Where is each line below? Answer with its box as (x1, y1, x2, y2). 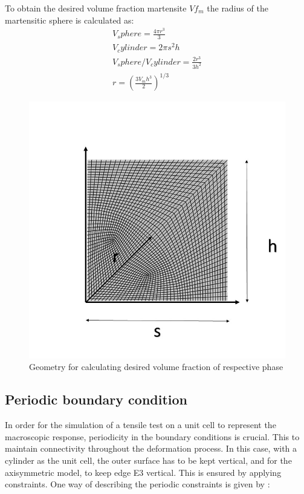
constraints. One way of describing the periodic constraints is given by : (5, 478, 270, 490)
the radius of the (207, 2, 268, 14)
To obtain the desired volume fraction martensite (5, 2, 187, 14)
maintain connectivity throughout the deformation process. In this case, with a (5, 442, 297, 455)
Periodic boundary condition (5, 390, 188, 409)
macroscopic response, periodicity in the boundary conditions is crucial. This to (5, 430, 300, 443)
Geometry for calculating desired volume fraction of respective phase (29, 360, 283, 373)
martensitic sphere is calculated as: (5, 13, 134, 26)
